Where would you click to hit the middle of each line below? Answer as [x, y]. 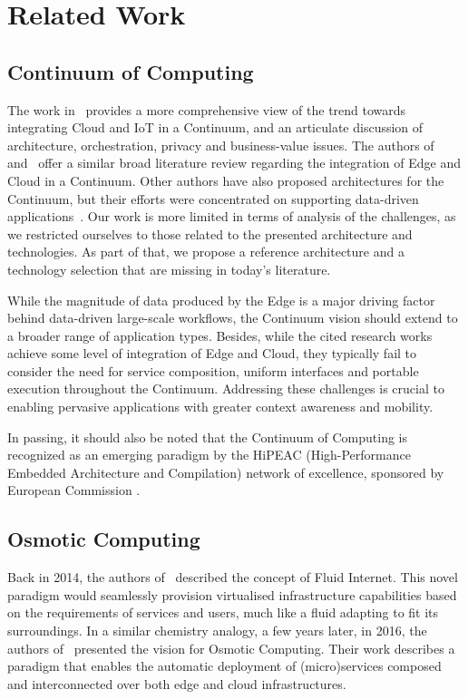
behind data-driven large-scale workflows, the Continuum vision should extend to [233, 318]
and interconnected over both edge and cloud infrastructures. [177, 683]
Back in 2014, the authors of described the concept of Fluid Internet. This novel [233, 577]
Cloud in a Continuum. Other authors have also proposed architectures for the [226, 180]
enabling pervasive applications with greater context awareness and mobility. [220, 407]
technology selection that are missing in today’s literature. [169, 269]
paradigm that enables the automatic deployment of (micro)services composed [224, 666]
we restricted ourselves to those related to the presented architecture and [210, 233]
